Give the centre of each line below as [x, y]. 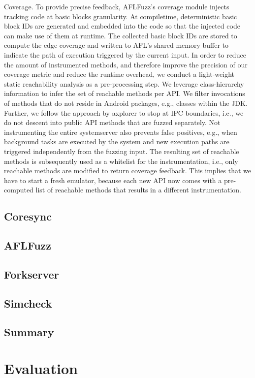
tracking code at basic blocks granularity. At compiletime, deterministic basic [121, 16]
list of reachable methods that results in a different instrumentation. [138, 190]
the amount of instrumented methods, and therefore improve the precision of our [126, 64]
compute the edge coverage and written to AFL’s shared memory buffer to [116, 45]
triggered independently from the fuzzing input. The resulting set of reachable [122, 151]
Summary [29, 332]
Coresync [28, 216]
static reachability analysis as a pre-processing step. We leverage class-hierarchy [124, 83]
